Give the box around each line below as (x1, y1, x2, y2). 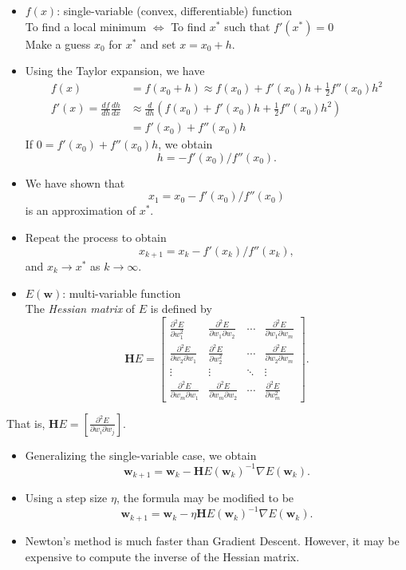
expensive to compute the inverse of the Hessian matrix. (25, 548, 300, 564)
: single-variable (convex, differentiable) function (57, 2, 293, 18)
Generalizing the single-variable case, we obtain (25, 446, 257, 463)
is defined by (150, 300, 212, 317)
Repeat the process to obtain (25, 228, 167, 245)
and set (140, 35, 176, 52)
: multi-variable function (62, 284, 181, 301)
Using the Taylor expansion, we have (25, 62, 205, 79)
